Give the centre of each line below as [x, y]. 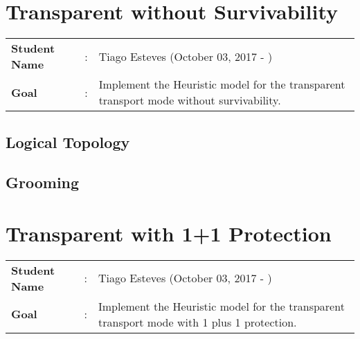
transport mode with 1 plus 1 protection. [197, 322]
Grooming [43, 182]
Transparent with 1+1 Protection [169, 233]
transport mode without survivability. [190, 100]
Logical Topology [68, 141]
